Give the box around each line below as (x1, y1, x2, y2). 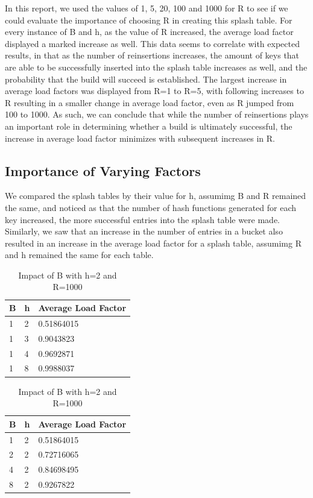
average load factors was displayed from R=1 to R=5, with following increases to (5, 84, 304, 97)
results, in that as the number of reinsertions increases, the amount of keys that (5, 49, 300, 61)
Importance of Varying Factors (5, 161, 201, 180)
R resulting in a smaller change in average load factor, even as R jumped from (5, 96, 294, 109)
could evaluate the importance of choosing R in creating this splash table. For (5, 13, 292, 26)
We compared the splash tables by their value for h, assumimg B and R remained (5, 189, 306, 202)
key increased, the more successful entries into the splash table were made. (5, 213, 280, 225)
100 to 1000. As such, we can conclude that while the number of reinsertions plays (5, 108, 309, 121)
